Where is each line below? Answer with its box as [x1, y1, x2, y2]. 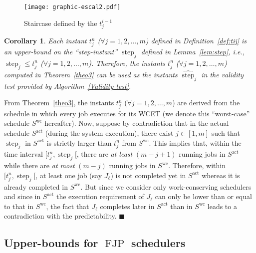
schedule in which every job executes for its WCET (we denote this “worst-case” [4, 108, 250, 118]
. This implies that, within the [149, 137, 242, 148]
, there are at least [76, 149, 133, 159]
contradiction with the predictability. [4, 211, 117, 221]
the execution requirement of [56, 191, 144, 202]
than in [170, 201, 193, 211]
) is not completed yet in [110, 170, 186, 180]
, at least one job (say [35, 170, 102, 180]
